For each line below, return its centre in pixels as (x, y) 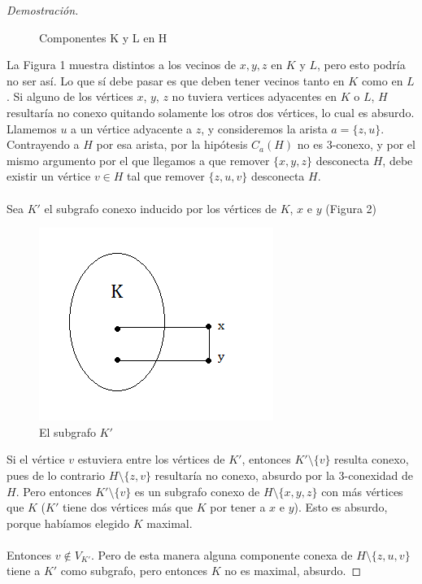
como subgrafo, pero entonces (134, 571)
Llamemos (32, 128)
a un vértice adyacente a (132, 128)
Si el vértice (36, 459)
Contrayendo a (43, 144)
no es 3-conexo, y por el (356, 144)
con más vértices (362, 491)
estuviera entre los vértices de (151, 459)
